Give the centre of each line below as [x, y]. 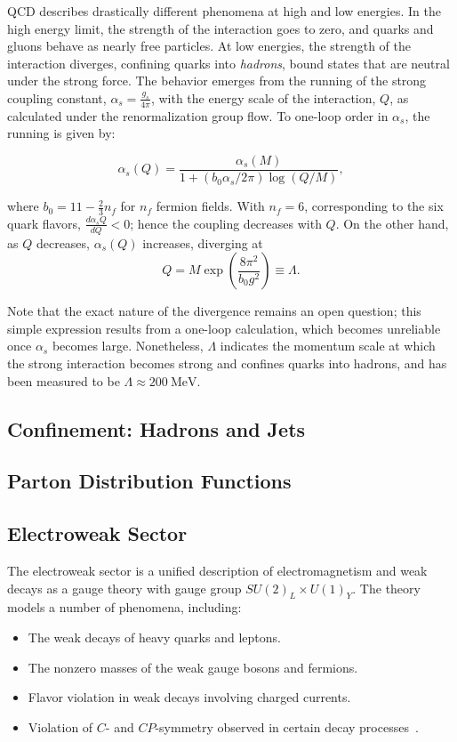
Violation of [60, 726]
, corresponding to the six [374, 206]
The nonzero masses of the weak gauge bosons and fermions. [193, 667]
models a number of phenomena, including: [124, 607]
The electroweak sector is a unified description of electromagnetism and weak [217, 571]
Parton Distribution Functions [149, 481]
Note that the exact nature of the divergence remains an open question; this [214, 311]
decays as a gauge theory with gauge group [124, 588]
